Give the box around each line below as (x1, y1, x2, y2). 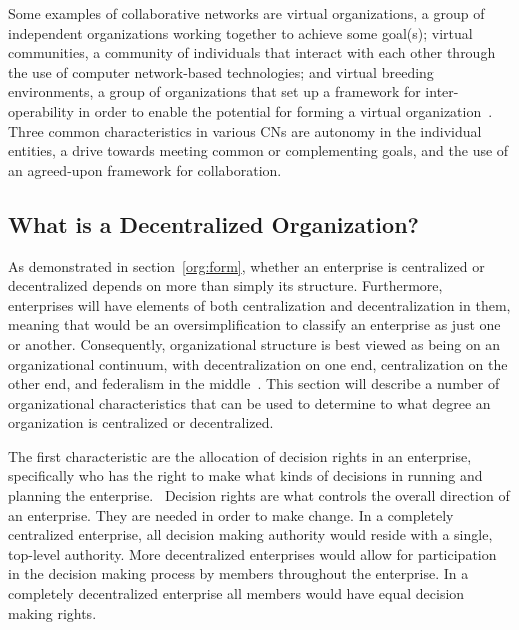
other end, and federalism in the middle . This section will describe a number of (8, 373, 500, 394)
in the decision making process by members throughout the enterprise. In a (8, 563, 469, 584)
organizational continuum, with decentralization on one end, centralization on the (8, 353, 508, 374)
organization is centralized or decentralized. (8, 412, 274, 433)
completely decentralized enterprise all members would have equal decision (8, 583, 465, 604)
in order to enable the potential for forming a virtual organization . (78, 100, 493, 121)
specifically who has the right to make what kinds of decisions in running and (8, 465, 483, 486)
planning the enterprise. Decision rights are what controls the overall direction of (8, 485, 510, 506)
